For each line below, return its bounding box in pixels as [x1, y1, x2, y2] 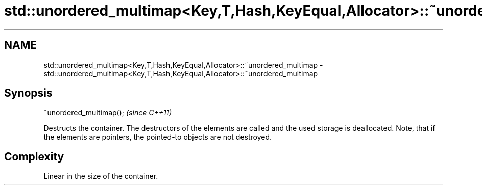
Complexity [4, 150, 64, 163]
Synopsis [4, 87, 53, 100]
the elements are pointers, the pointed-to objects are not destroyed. [43, 132, 272, 142]
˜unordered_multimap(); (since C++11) [43, 108, 172, 117]
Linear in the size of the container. [43, 172, 158, 181]
